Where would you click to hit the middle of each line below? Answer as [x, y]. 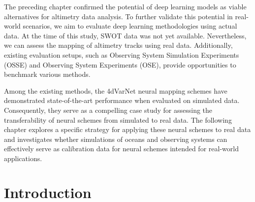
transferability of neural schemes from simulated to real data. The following [118, 119]
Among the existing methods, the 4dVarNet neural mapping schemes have [116, 90]
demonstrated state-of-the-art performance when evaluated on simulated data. [122, 100]
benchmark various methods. [47, 74]
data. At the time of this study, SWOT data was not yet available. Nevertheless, [125, 35]
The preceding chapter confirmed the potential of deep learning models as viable [125, 6]
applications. [23, 158]
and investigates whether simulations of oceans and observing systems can [116, 139]
